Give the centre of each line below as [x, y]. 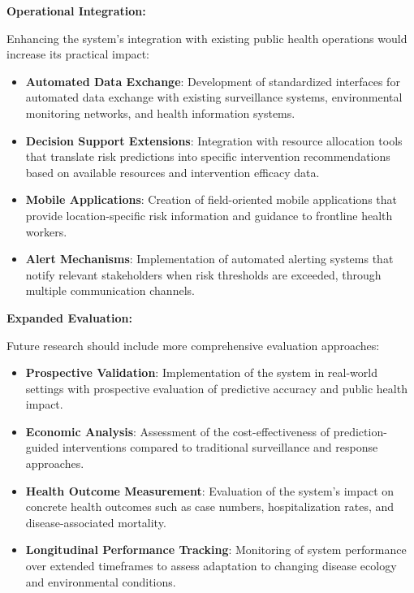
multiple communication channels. [110, 290]
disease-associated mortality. [96, 522]
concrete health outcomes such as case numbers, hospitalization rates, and [210, 506]
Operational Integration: [76, 11]
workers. [46, 231]
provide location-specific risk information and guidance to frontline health [209, 215]
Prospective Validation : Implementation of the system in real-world [201, 372]
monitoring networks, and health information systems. [160, 113]
